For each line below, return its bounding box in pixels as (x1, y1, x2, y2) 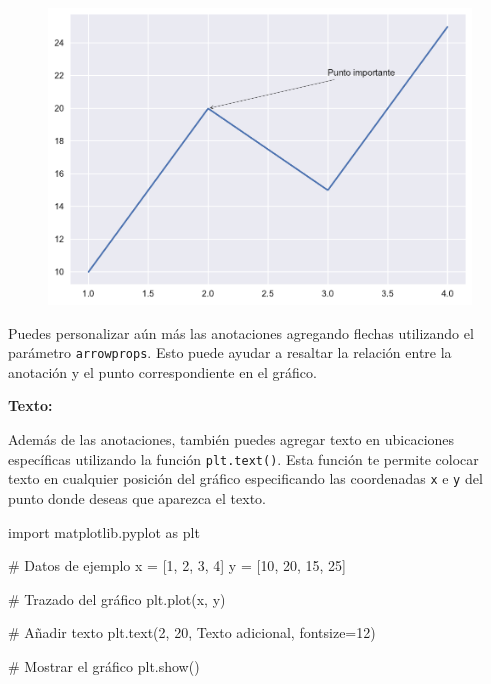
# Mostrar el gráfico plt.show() (8, 655, 200, 676)
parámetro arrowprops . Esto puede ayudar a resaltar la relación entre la (8, 342, 452, 363)
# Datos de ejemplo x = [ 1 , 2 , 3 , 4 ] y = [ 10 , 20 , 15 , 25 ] (8, 555, 346, 576)
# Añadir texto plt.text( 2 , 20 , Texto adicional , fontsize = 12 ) (8, 622, 376, 643)
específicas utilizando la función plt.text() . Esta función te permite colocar (8, 448, 479, 469)
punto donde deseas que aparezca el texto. (8, 487, 267, 508)
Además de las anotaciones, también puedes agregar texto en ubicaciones (8, 429, 455, 449)
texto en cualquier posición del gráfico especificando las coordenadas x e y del (8, 468, 483, 489)
